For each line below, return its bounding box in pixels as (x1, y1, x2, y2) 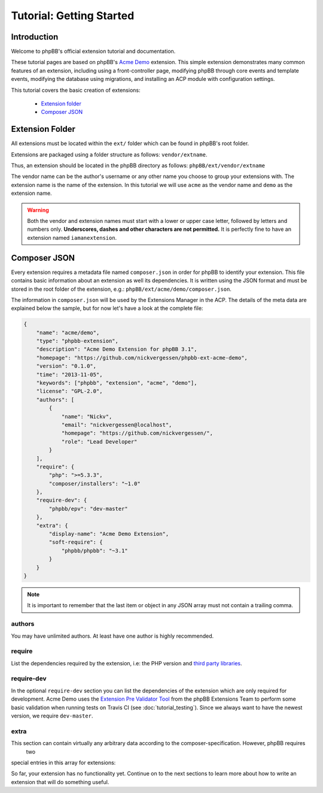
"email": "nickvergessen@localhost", (61, 421, 172, 428)
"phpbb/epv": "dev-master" (48, 505, 128, 512)
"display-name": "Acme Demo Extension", (48, 530, 169, 538)
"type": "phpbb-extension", (36, 337, 119, 345)
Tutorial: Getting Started (11, 9, 135, 22)
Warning (27, 206, 49, 213)
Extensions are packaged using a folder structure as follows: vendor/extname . (11, 150, 208, 158)
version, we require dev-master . (11, 712, 93, 719)
